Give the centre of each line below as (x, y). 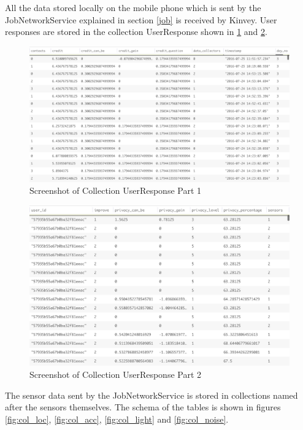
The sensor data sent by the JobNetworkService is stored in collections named (151, 395)
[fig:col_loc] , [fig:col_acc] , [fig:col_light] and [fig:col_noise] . (117, 419)
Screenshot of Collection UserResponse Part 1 (116, 190)
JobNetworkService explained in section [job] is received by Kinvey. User (141, 19)
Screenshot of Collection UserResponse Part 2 (116, 374)
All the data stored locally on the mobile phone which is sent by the (133, 7)
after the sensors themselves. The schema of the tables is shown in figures (143, 407)
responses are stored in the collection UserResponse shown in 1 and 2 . (136, 32)
